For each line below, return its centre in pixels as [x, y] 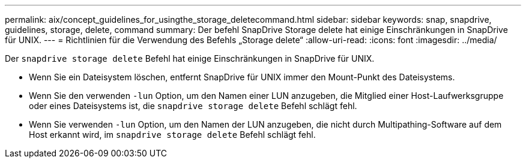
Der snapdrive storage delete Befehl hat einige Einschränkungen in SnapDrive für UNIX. [190, 58]
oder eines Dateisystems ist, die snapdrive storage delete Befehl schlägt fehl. [193, 106]
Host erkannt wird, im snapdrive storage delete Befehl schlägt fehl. [172, 135]
